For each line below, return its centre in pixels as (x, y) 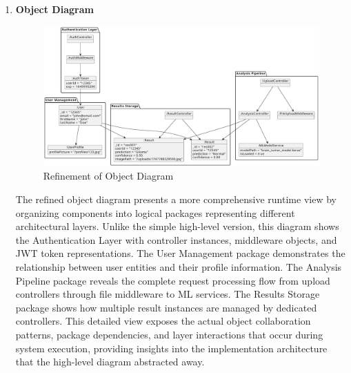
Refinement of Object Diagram (108, 176)
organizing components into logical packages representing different (155, 212)
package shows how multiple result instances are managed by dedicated (166, 307)
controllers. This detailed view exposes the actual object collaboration (163, 321)
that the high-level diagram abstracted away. (110, 362)
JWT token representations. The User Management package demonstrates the (180, 253)
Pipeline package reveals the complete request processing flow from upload (173, 280)
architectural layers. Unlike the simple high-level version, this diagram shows (177, 226)
